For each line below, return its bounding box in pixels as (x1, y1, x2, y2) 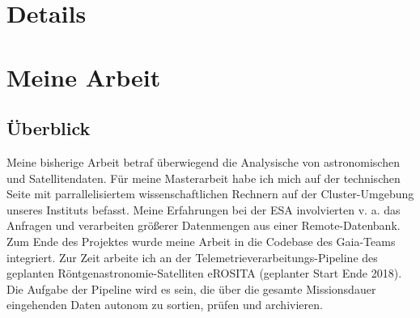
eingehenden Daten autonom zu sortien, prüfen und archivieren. (6, 296, 323, 313)
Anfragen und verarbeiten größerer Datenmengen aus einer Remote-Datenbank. (6, 217, 401, 234)
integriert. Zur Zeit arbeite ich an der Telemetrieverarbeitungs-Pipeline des (6, 248, 378, 265)
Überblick (6, 116, 91, 141)
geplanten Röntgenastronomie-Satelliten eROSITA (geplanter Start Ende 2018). (6, 265, 402, 282)
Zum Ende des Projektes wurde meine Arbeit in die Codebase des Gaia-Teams (6, 232, 396, 249)
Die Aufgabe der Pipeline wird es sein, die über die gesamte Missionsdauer (6, 280, 376, 297)
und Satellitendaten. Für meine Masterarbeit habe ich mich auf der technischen (6, 169, 401, 186)
